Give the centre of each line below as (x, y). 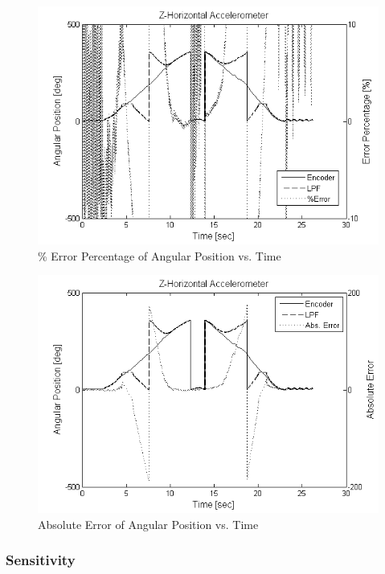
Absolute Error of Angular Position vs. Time (148, 524)
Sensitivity (41, 560)
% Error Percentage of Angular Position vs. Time (160, 255)
